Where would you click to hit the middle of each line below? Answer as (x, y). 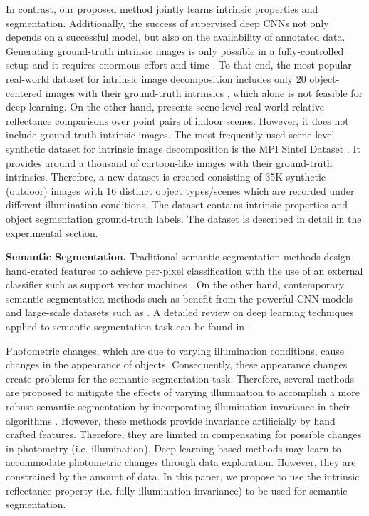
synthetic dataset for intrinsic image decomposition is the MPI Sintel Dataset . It (183, 148)
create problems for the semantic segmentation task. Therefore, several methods (180, 378)
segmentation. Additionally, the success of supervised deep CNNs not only (167, 22)
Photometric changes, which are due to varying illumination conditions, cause (175, 350)
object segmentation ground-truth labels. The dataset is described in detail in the (184, 218)
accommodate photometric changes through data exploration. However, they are (181, 462)
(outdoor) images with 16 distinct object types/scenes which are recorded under (180, 190)
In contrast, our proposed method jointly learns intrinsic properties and (162, 9)
